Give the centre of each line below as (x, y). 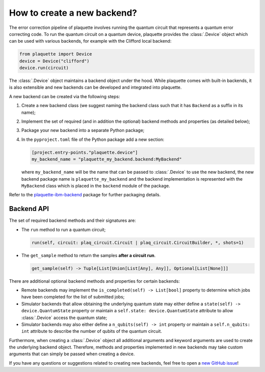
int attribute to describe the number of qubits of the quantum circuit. (92, 331)
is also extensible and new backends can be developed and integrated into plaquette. (95, 87)
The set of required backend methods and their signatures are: (72, 220)
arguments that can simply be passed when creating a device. (72, 354)
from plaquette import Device (56, 54)
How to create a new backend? (73, 13)
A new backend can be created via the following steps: (65, 96)
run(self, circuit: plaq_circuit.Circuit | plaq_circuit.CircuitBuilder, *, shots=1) (138, 242)
